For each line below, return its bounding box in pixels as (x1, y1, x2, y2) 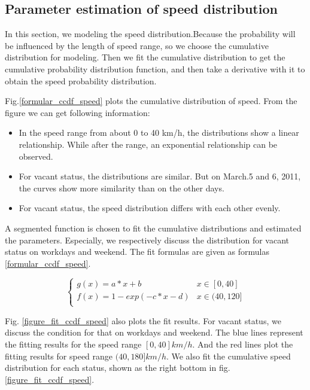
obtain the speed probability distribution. (5, 74, 157, 87)
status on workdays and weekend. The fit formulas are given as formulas (5, 245, 269, 258)
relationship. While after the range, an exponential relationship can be (19, 138, 278, 150)
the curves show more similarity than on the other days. (19, 181, 224, 194)
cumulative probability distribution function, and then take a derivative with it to (5, 62, 305, 75)
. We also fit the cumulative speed (166, 349, 291, 362)
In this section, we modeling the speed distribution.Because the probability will (5, 28, 296, 40)
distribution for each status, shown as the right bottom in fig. (5, 361, 230, 374)
